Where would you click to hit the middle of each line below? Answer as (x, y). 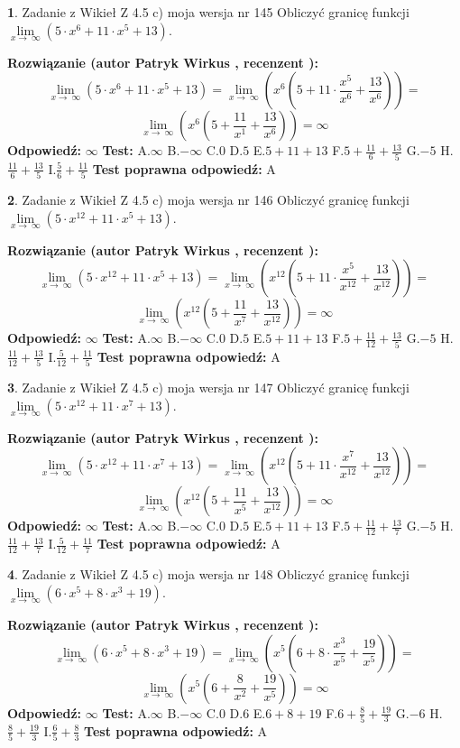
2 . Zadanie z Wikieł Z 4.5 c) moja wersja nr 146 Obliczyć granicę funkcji (208, 200)
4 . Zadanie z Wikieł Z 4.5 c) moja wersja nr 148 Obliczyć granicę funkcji (208, 574)
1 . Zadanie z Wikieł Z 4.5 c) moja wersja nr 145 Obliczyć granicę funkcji (208, 12)
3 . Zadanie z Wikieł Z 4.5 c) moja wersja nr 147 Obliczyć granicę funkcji (208, 388)
